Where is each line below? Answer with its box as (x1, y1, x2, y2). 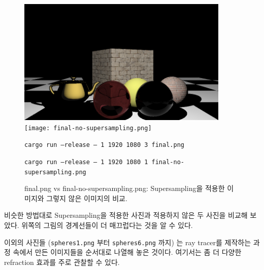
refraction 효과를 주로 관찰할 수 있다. (4, 256, 120, 267)
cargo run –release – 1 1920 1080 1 (24, 158, 148, 166)
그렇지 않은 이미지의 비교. (46, 192, 127, 203)
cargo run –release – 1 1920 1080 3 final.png (24, 141, 184, 149)
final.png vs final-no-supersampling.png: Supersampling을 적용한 (24, 183, 225, 194)
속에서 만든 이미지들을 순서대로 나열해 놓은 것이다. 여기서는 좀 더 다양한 (13, 247, 242, 257)
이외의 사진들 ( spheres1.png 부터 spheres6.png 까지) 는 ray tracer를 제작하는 (4, 237, 251, 247)
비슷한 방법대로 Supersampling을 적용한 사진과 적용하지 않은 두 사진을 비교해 (4, 210, 248, 220)
